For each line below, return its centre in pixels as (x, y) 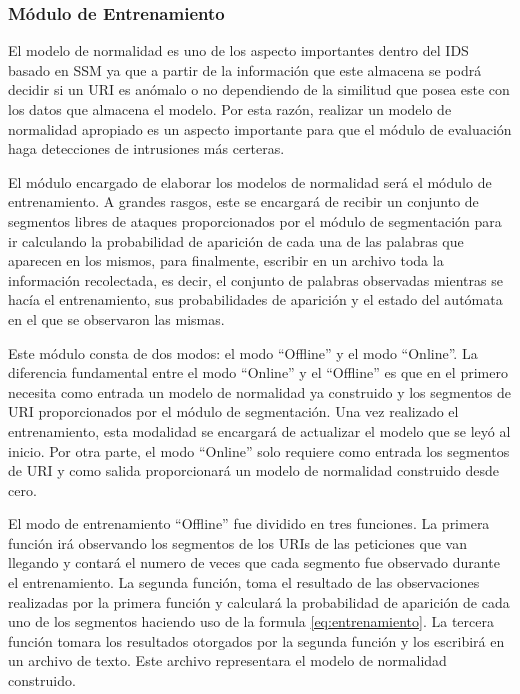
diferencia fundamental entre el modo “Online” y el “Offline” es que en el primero (258, 372)
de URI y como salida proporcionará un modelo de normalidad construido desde (254, 470)
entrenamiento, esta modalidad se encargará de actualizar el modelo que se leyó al (259, 430)
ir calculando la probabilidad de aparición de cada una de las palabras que (236, 240)
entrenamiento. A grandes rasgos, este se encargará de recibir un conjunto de (243, 201)
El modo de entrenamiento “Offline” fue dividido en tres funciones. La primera (249, 523)
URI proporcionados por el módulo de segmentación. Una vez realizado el (233, 411)
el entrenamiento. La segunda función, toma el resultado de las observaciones (244, 582)
